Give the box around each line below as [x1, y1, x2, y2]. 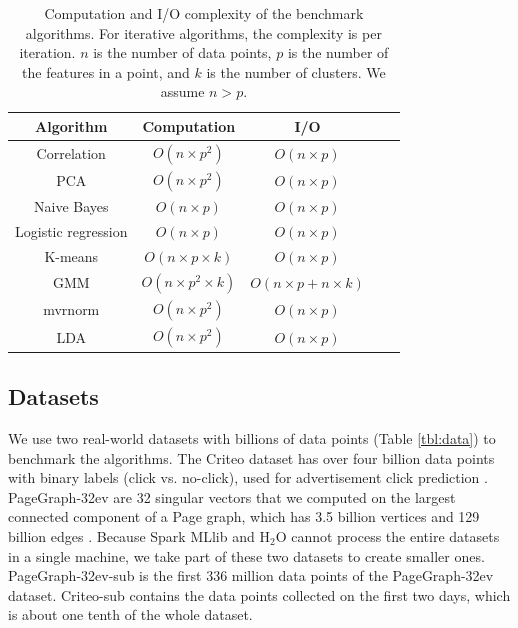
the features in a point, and [22, 61, 190, 82]
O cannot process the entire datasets [275, 526, 500, 547]
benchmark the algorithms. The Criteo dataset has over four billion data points [8, 447, 495, 468]
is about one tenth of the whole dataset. [8, 604, 253, 625]
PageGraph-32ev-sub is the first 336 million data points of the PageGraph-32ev [8, 565, 494, 586]
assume [160, 81, 205, 102]
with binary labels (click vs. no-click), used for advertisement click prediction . [8, 467, 488, 488]
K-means [44, 246, 99, 266]
